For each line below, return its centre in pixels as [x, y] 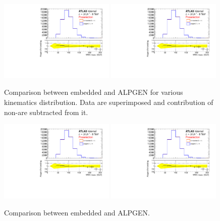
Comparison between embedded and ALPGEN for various [94, 92]
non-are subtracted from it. [46, 112]
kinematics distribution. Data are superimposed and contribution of [109, 102]
